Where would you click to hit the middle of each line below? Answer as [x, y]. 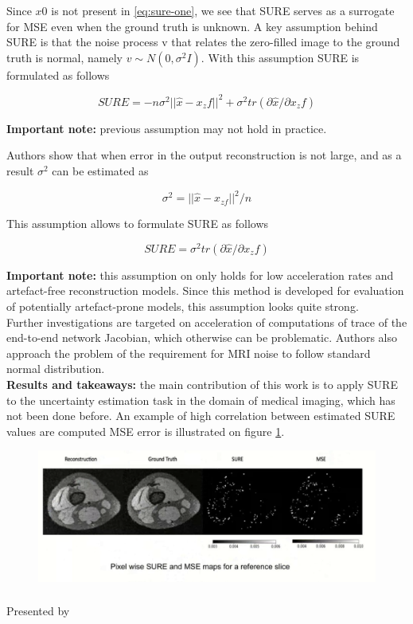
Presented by [38, 611]
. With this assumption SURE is [280, 57]
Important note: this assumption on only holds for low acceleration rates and [200, 275]
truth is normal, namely [65, 57]
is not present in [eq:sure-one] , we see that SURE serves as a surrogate [223, 10]
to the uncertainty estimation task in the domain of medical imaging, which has [201, 400]
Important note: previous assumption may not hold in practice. [167, 128]
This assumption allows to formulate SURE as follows [138, 224]
